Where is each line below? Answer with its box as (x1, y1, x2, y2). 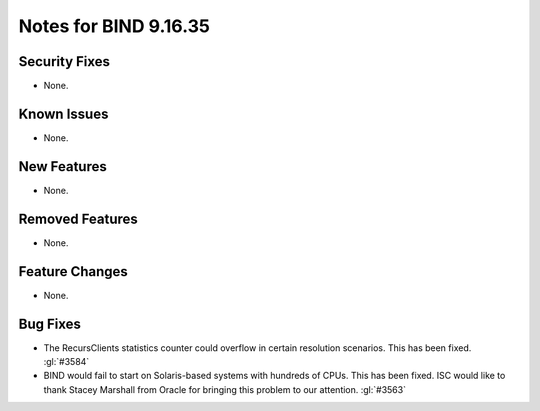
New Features (18, 158, 107, 175)
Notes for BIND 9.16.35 (18, 15, 210, 37)
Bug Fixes (18, 315, 82, 332)
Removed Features (18, 210, 139, 227)
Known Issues (18, 105, 109, 122)
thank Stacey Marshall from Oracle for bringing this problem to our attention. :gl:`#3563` (43, 383, 407, 395)
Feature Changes (18, 263, 129, 280)
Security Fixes (18, 53, 110, 70)
